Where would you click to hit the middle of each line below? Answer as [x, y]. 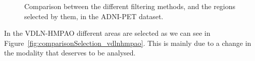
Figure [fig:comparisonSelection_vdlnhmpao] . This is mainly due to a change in [128, 43]
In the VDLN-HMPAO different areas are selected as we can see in [107, 33]
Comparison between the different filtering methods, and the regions [130, 6]
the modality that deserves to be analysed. [70, 53]
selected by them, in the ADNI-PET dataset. [94, 16]
